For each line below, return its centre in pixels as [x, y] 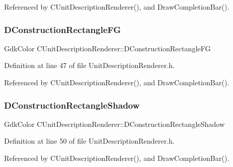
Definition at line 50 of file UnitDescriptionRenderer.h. [89, 141]
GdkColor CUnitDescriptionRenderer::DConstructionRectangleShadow [114, 124]
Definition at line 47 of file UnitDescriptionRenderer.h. [89, 65]
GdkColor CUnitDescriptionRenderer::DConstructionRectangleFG [108, 48]
